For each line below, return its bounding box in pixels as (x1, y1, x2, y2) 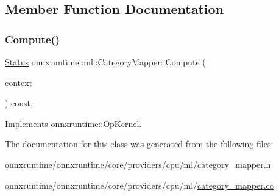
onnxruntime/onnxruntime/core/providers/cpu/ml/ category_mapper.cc (5, 178, 274, 191)
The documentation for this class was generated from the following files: (5, 137, 274, 150)
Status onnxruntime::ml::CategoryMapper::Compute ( (5, 56, 206, 68)
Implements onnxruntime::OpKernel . (5, 117, 142, 129)
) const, (5, 96, 33, 109)
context (5, 76, 33, 89)
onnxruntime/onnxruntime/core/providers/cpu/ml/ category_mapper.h (5, 158, 271, 170)
